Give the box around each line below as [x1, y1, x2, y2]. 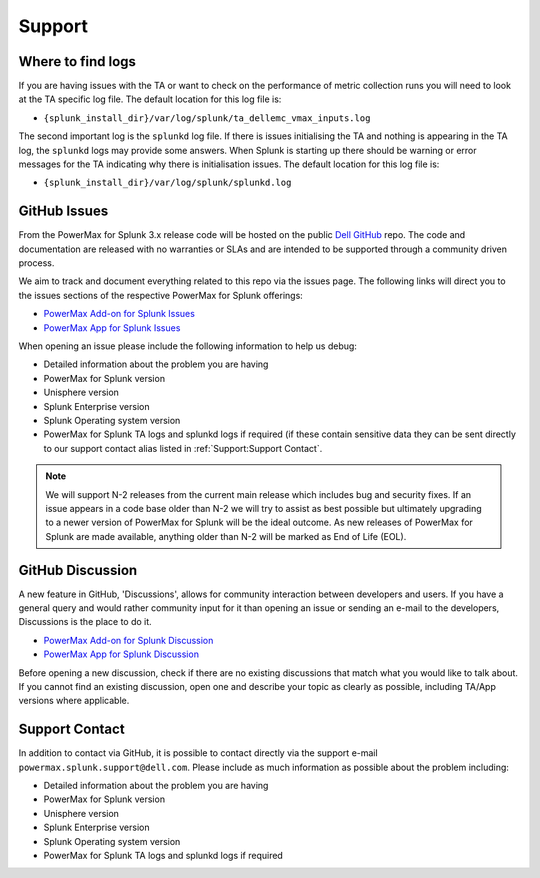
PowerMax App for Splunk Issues [43, 321, 181, 334]
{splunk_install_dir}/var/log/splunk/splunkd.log [43, 177, 292, 189]
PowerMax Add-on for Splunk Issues [43, 308, 195, 320]
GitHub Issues [18, 203, 109, 220]
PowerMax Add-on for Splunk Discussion [43, 634, 214, 646]
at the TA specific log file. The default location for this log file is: [18, 93, 282, 105]
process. [18, 257, 55, 269]
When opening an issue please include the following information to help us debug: [18, 340, 357, 352]
